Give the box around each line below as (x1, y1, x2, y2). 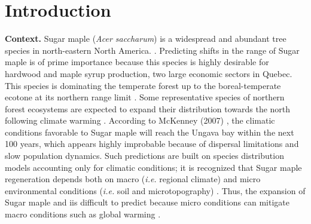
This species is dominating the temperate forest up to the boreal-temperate (5, 79, 281, 91)
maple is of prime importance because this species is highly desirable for (5, 56, 269, 68)
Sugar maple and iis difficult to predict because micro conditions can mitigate (5, 196, 289, 208)
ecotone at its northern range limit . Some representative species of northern (5, 91, 285, 103)
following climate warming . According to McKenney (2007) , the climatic (5, 114, 275, 127)
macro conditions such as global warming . (5, 208, 161, 220)
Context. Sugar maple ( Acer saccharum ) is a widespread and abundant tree (5, 32, 286, 45)
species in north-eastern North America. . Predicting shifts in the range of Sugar (5, 44, 300, 56)
